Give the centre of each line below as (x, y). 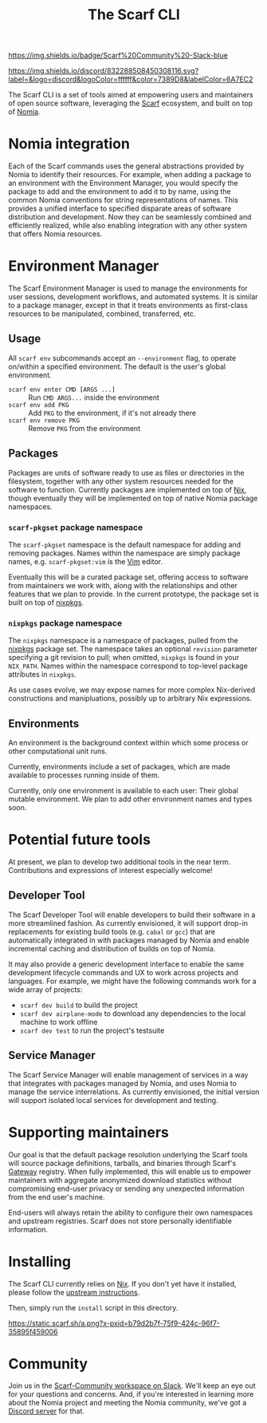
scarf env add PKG (39, 405)
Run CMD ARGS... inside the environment (94, 397)
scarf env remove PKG (44, 421)
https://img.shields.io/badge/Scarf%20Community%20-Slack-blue (118, 55)
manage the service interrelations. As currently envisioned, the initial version (134, 1092)
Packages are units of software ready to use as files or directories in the (126, 472)
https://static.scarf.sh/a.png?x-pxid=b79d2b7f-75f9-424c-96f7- (114, 1323)
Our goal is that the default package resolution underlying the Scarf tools (128, 1154)
